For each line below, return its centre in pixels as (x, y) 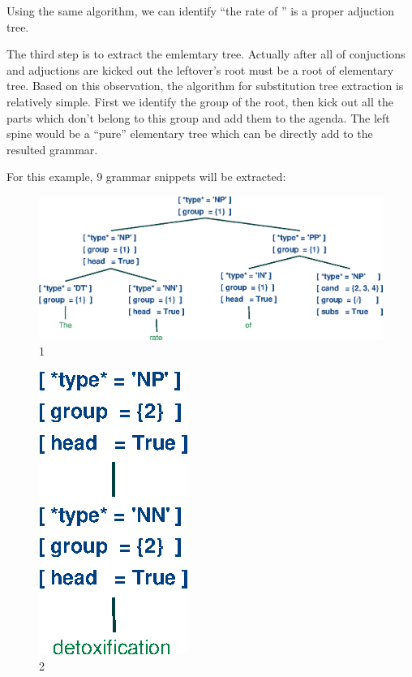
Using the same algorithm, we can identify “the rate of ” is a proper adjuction (200, 11)
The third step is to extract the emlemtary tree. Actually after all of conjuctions (206, 54)
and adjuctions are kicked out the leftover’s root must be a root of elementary (200, 69)
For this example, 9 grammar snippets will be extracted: (146, 177)
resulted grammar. (52, 149)
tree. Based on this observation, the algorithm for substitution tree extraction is (205, 86)
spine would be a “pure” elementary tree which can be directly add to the (190, 134)
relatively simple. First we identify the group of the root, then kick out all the (200, 101)
